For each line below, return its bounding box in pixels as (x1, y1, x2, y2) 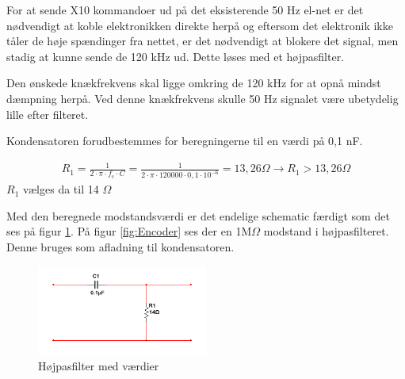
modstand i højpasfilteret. (263, 223, 389, 239)
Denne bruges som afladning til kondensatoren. (6, 238, 235, 255)
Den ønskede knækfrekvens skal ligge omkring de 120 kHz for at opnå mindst (6, 75, 381, 91)
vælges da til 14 (22, 181, 99, 197)
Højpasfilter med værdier (38, 358, 159, 374)
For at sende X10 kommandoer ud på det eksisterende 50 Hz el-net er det (6, 2, 364, 17)
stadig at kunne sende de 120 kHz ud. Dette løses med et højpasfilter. (6, 48, 345, 64)
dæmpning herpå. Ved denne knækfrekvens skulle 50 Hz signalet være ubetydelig (6, 90, 399, 106)
